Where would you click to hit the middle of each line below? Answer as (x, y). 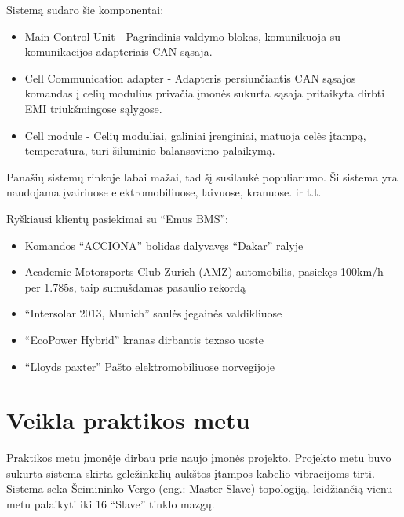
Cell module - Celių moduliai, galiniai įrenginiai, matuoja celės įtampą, (195, 135)
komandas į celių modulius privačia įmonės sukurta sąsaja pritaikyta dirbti (205, 93)
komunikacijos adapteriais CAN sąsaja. (118, 51)
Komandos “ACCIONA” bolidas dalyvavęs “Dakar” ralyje (164, 245)
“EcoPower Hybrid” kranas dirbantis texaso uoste (144, 339)
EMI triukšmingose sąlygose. (93, 108)
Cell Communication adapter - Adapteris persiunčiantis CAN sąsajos (190, 77)
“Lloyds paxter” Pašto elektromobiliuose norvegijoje (149, 366)
